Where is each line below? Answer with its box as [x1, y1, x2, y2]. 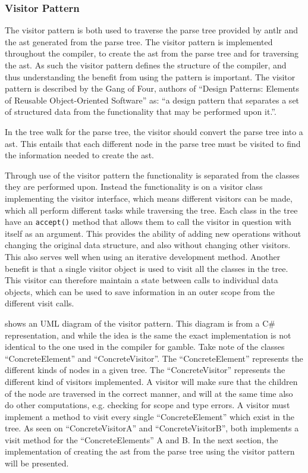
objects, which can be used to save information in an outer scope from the [5, 285, 275, 297]
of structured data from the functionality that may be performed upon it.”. [5, 105, 276, 118]
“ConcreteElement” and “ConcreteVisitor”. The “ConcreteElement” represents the [5, 352, 303, 364]
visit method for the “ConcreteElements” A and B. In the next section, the [5, 433, 278, 446]
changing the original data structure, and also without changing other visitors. [5, 239, 291, 251]
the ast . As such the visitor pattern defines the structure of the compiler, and [5, 59, 287, 71]
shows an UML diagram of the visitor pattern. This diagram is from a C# [5, 317, 275, 329]
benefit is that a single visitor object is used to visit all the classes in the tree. [5, 262, 288, 274]
